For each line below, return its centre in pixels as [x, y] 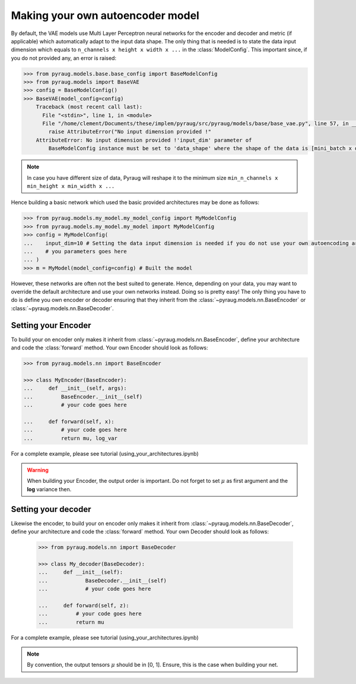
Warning [38, 470]
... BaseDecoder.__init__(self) [103, 580]
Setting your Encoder [51, 325]
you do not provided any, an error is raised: [64, 58]
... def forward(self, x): [69, 421]
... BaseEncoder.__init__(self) [83, 397]
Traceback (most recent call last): [89, 107]
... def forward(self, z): [84, 605]
